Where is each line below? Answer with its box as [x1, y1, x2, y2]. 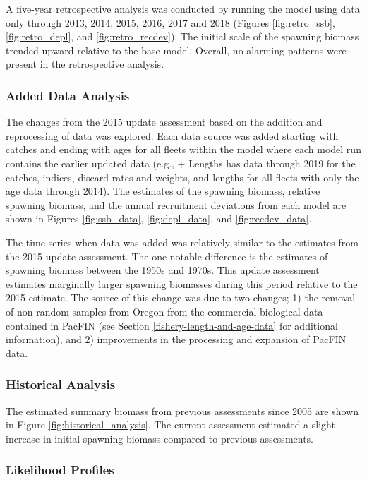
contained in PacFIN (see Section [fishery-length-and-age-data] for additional [6, 318, 338, 332]
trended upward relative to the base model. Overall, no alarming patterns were [6, 42, 347, 57]
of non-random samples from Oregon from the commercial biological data [6, 304, 323, 318]
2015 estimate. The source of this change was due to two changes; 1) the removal [6, 290, 356, 305]
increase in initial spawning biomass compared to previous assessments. [6, 431, 314, 445]
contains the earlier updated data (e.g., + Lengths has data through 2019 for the [6, 155, 356, 170]
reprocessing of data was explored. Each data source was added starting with [6, 128, 339, 143]
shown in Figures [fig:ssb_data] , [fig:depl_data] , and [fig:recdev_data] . [6, 211, 312, 226]
